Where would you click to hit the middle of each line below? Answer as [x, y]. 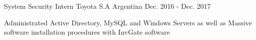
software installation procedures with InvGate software [87, 32]
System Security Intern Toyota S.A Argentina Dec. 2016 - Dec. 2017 [107, 6]
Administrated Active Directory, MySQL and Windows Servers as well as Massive [128, 22]
